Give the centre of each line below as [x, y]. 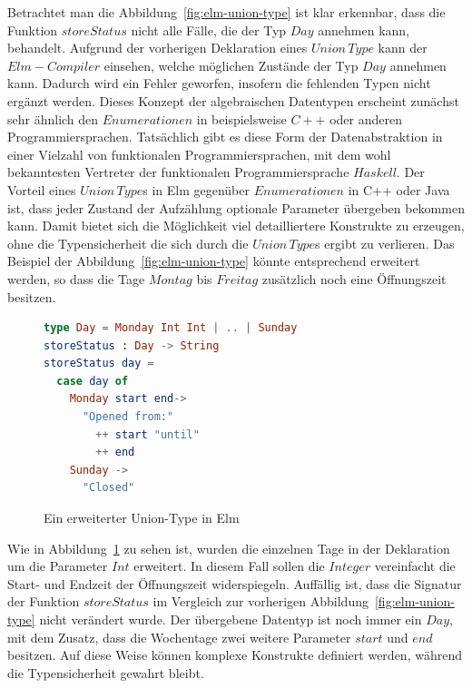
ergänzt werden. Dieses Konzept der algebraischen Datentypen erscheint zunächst [233, 100]
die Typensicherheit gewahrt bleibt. [106, 672]
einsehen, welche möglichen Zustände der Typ [231, 65]
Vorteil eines [42, 189]
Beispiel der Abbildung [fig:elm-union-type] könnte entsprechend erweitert [214, 261]
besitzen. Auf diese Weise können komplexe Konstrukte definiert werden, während [235, 655]
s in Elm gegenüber [196, 189]
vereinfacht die [415, 566]
